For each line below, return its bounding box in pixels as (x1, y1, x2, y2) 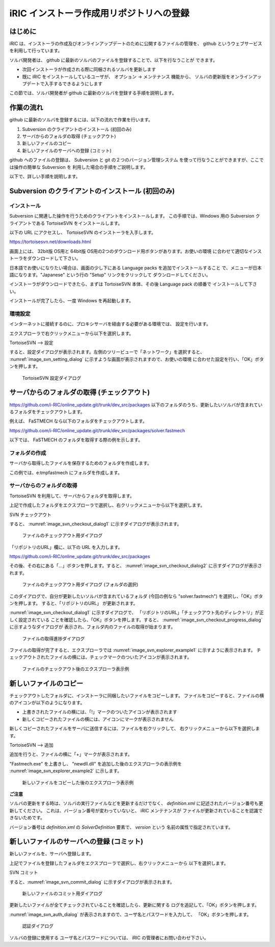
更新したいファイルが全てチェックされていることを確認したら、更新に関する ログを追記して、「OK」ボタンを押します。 (9, 902, 260, 908)
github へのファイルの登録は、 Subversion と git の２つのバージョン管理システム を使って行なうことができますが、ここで (9, 157, 264, 163)
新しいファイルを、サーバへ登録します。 (9, 851, 94, 857)
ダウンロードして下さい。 (27, 255, 81, 261)
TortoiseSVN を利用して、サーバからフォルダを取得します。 (9, 492, 135, 499)
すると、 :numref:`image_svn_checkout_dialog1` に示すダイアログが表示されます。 (9, 520, 182, 527)
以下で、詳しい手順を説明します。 (9, 173, 81, 179)
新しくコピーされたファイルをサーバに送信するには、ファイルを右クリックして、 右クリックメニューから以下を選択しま (9, 725, 260, 731)
